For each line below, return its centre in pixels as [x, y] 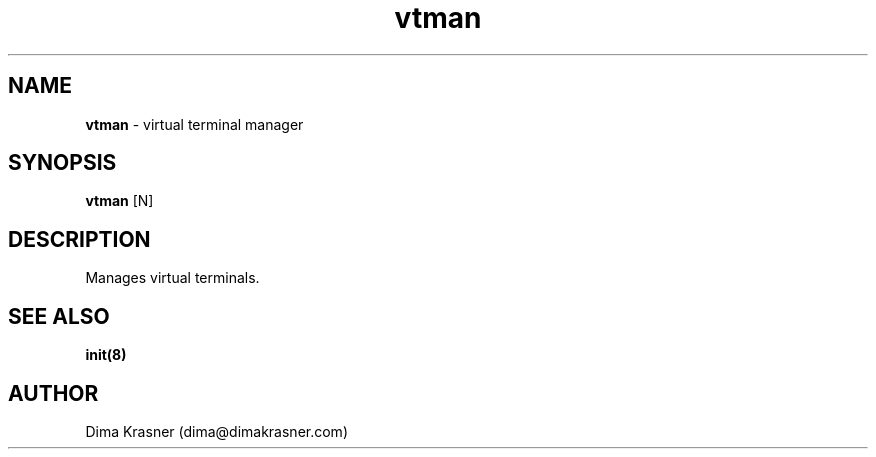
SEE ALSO [59, 316]
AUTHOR [53, 393]
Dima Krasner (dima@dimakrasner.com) [216, 431]
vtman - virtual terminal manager [194, 124]
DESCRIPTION [79, 239]
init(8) [106, 355]
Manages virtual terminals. [172, 278]
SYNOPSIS [62, 163]
